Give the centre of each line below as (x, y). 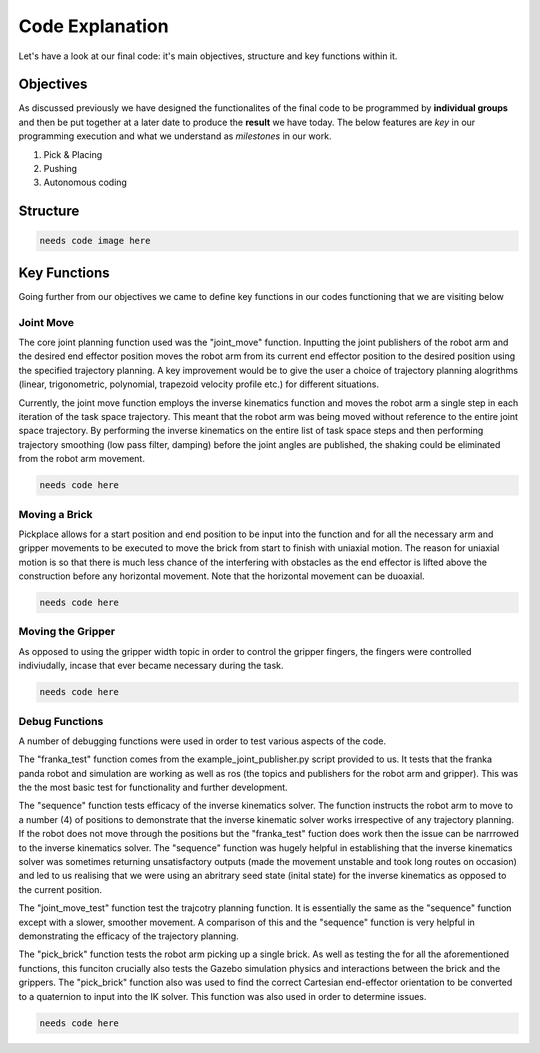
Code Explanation (93, 26)
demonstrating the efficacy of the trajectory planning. (128, 936)
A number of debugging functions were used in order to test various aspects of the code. (202, 741)
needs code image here (95, 241)
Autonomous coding (85, 182)
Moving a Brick (56, 514)
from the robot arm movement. (81, 459)
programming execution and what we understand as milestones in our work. (175, 136)
